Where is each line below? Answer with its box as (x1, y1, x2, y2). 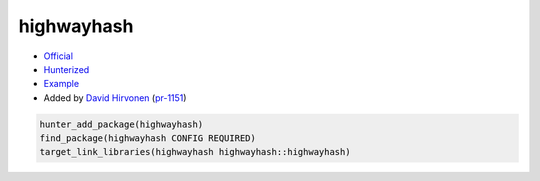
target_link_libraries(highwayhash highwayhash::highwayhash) (39, 146, 351, 158)
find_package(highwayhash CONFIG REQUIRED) (39, 133, 257, 144)
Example (43, 78, 80, 90)
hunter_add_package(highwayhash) (39, 118, 204, 130)
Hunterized (43, 63, 90, 75)
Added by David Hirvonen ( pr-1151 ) (43, 91, 187, 104)
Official (43, 50, 74, 62)
